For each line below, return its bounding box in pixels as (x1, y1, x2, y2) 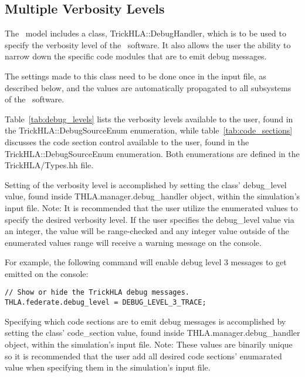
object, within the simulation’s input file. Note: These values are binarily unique (5, 338, 293, 350)
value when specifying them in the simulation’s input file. (5, 361, 211, 373)
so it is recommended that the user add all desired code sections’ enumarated (5, 349, 282, 362)
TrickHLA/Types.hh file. (5, 159, 94, 171)
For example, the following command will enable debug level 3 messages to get (5, 256, 287, 268)
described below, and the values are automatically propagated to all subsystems (5, 81, 292, 94)
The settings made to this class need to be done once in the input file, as (5, 69, 266, 82)
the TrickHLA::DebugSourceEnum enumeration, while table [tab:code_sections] (5, 124, 293, 136)
